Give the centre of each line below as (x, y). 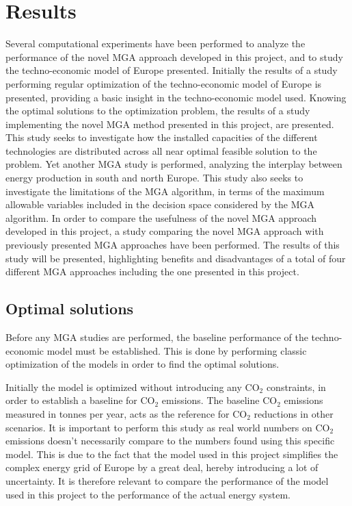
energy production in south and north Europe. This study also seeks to (154, 178)
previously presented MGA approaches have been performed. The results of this (173, 245)
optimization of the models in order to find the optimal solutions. (143, 364)
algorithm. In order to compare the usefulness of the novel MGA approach (161, 217)
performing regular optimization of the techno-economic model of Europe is (164, 83)
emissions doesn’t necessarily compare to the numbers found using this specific (170, 441)
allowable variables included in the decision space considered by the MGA (160, 204)
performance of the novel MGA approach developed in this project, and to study (174, 56)
